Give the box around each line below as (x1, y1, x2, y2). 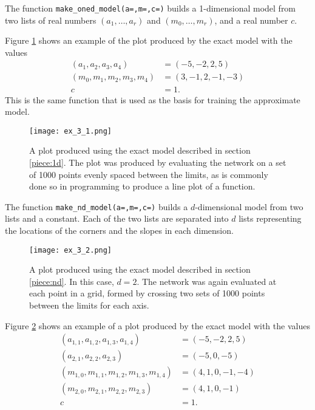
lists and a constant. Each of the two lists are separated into (5, 212, 229, 225)
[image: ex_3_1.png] (29, 126, 112, 135)
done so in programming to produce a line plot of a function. (29, 180, 256, 193)
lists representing (239, 212, 302, 225)
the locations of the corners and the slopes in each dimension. (5, 224, 234, 236)
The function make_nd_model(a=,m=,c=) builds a (5, 200, 188, 213)
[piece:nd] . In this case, (29, 275, 114, 287)
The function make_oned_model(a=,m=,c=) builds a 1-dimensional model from (5, 2, 296, 14)
